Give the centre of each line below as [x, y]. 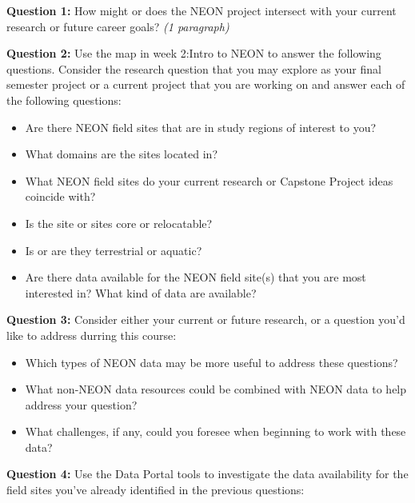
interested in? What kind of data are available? [141, 292]
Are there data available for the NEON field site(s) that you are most [196, 277]
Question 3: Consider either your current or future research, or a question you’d [206, 319]
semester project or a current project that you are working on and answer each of [206, 84]
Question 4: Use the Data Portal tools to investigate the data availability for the [207, 474]
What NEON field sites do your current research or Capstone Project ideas [209, 180]
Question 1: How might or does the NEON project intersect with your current [202, 10]
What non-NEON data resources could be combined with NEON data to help [216, 389]
